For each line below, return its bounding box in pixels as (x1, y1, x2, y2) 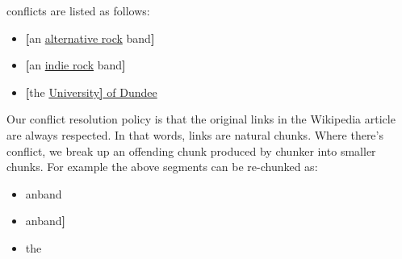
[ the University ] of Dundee (25, 83, 157, 100)
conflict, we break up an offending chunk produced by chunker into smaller (6, 142, 376, 159)
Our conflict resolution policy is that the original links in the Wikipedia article (6, 111, 396, 127)
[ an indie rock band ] (25, 56, 126, 73)
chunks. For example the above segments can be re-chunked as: (6, 158, 318, 175)
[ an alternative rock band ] (25, 29, 155, 46)
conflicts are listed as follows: (6, 2, 150, 19)
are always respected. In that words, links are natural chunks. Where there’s (6, 126, 383, 143)
